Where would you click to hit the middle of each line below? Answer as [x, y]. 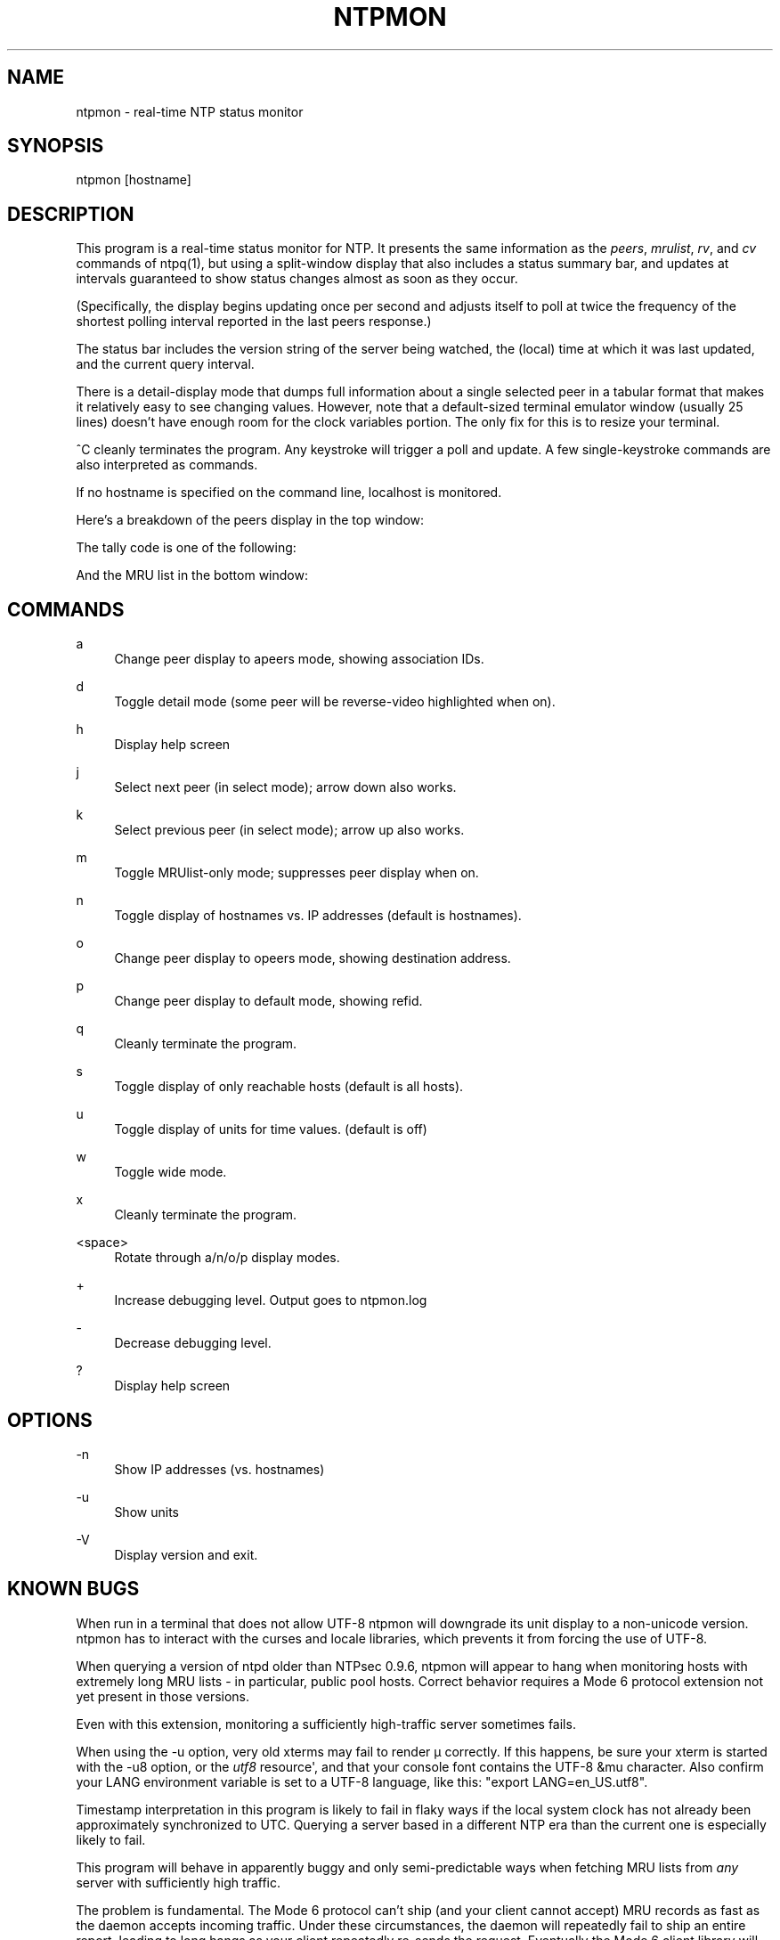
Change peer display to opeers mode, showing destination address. [313, 958]
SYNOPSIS [56, 146]
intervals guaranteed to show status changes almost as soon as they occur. [297, 279]
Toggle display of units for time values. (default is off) [271, 1129]
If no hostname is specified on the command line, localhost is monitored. [289, 493]
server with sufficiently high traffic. [179, 1882]
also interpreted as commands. [167, 465]
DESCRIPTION [71, 214]
